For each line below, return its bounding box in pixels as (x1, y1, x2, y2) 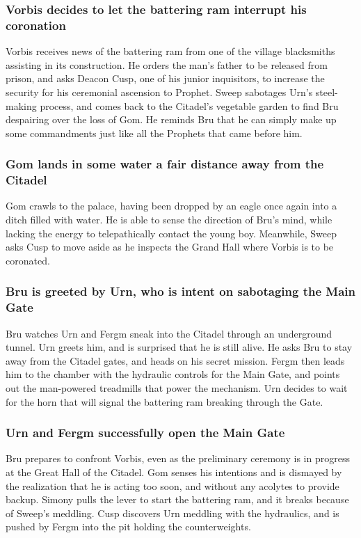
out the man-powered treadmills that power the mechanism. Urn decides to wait (6, 380, 348, 395)
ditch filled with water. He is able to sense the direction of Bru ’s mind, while (6, 212, 332, 227)
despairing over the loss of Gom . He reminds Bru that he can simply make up (6, 112, 337, 127)
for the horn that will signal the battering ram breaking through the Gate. (6, 394, 323, 409)
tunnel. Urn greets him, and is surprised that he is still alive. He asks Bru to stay (6, 340, 353, 354)
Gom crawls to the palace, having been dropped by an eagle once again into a (6, 198, 337, 213)
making (6, 98, 37, 113)
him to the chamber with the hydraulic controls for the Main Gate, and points (6, 367, 340, 381)
